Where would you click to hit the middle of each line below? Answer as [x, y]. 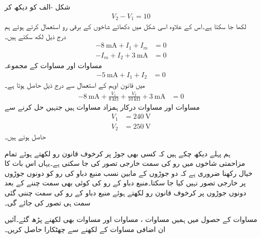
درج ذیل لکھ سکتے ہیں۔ [35, 36]
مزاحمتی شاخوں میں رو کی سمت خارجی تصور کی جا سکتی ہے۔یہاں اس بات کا [125, 163]
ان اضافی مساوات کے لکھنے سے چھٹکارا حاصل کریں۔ [85, 229]
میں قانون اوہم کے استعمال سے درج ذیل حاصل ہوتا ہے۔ [75, 85]
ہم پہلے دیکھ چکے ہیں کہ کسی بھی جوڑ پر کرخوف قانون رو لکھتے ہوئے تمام [117, 153]
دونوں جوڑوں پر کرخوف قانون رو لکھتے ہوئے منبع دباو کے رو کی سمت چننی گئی [125, 193]
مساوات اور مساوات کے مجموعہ [53, 65]
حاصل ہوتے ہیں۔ [25, 137]
